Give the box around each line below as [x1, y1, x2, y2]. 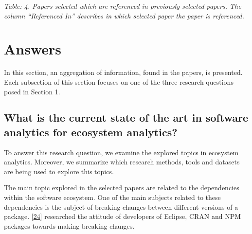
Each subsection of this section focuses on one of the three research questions [4, 76, 234, 87]
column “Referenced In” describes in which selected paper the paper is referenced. [4, 10, 244, 20]
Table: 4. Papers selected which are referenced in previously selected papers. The [4, 1, 241, 11]
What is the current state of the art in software [4, 110, 249, 125]
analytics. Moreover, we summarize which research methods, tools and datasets [4, 157, 240, 167]
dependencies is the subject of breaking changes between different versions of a [4, 201, 238, 212]
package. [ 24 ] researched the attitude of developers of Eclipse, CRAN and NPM [4, 211, 241, 221]
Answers [4, 39, 62, 59]
